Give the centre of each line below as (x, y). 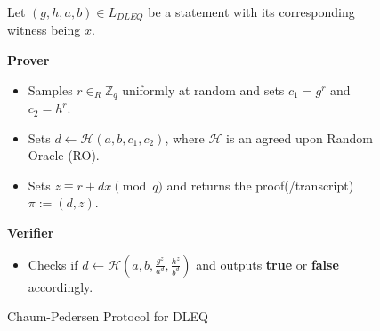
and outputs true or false (267, 264)
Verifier (31, 233)
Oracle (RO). (64, 155)
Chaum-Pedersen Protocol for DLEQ (108, 316)
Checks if (53, 264)
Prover (28, 60)
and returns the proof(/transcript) (260, 185)
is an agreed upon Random (299, 137)
